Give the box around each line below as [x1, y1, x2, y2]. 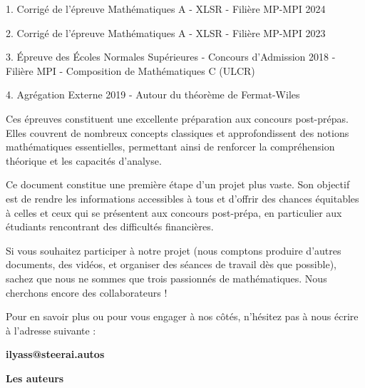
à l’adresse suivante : [6, 322, 96, 337]
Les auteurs [6, 370, 64, 385]
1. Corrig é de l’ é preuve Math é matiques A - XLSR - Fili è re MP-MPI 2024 [6, 1, 326, 16]
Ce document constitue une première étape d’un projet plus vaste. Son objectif [6, 177, 350, 192]
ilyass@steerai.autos [6, 347, 105, 362]
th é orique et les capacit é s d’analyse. [6, 153, 162, 168]
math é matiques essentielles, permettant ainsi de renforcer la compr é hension [6, 139, 335, 154]
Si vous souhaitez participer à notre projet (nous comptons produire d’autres [6, 242, 341, 257]
